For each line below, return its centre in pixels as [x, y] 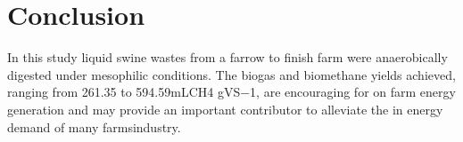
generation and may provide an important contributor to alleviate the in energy [225, 109]
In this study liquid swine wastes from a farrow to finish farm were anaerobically [227, 57]
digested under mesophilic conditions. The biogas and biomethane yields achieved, [231, 74]
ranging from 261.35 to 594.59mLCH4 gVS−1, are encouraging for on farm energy [231, 92]
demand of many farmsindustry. [94, 126]
